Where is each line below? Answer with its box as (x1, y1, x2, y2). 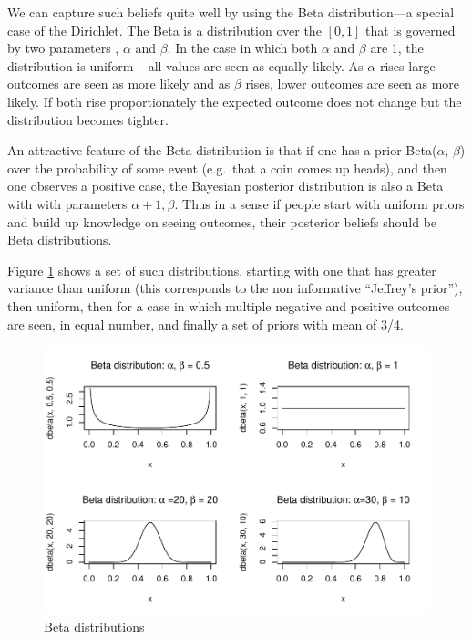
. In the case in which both (167, 38, 318, 58)
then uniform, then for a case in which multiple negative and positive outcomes (7, 296, 450, 315)
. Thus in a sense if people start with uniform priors (174, 194, 465, 213)
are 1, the (370, 38, 424, 58)
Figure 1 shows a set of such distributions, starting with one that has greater (7, 260, 436, 279)
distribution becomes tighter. (7, 110, 169, 129)
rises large (379, 56, 436, 75)
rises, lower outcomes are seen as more (245, 74, 459, 93)
